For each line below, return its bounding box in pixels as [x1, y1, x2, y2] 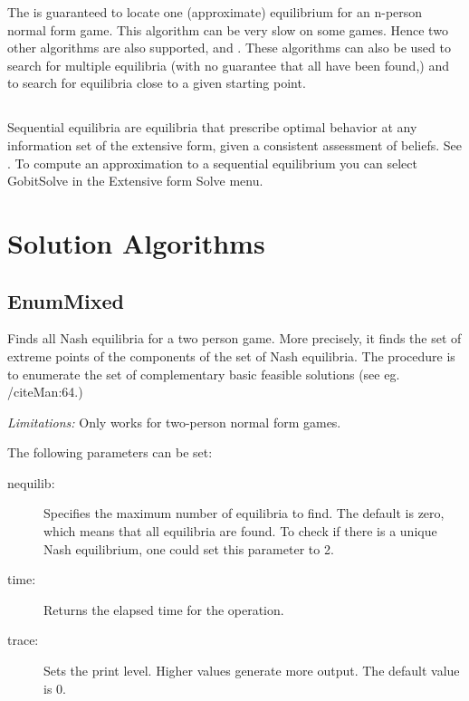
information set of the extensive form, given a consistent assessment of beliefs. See [7, 135, 462, 154]
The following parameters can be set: [7, 443, 213, 462]
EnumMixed [7, 286, 125, 314]
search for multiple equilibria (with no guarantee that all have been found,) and [7, 55, 449, 74]
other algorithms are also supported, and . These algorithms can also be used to [7, 38, 451, 57]
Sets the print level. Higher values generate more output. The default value [43, 661, 460, 680]
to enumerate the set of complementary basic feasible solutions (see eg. [7, 364, 400, 383]
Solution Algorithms [7, 224, 265, 261]
